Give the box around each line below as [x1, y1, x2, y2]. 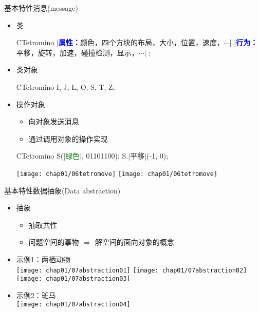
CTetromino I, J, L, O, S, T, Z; [16, 81, 115, 92]
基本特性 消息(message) [4, 3, 79, 13]
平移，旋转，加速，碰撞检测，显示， [16, 47, 139, 57]
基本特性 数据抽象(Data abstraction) [4, 185, 121, 196]
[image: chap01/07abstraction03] [16, 275, 131, 283]
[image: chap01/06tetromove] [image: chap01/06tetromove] [16, 170, 218, 178]
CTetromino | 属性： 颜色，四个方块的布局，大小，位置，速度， [16, 37, 224, 48]
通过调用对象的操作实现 [28, 133, 108, 144]
